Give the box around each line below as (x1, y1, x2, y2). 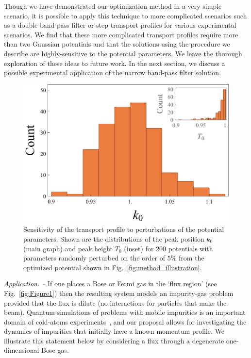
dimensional (4, 345, 39, 355)
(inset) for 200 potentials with (124, 243, 213, 253)
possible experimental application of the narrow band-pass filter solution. (4, 67, 221, 78)
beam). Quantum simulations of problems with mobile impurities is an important (4, 307, 246, 317)
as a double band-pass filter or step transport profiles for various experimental (4, 20, 236, 30)
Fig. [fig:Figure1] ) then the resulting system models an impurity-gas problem (4, 288, 234, 298)
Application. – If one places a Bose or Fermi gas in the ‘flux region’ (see (4, 278, 217, 289)
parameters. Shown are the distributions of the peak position (23, 233, 204, 244)
